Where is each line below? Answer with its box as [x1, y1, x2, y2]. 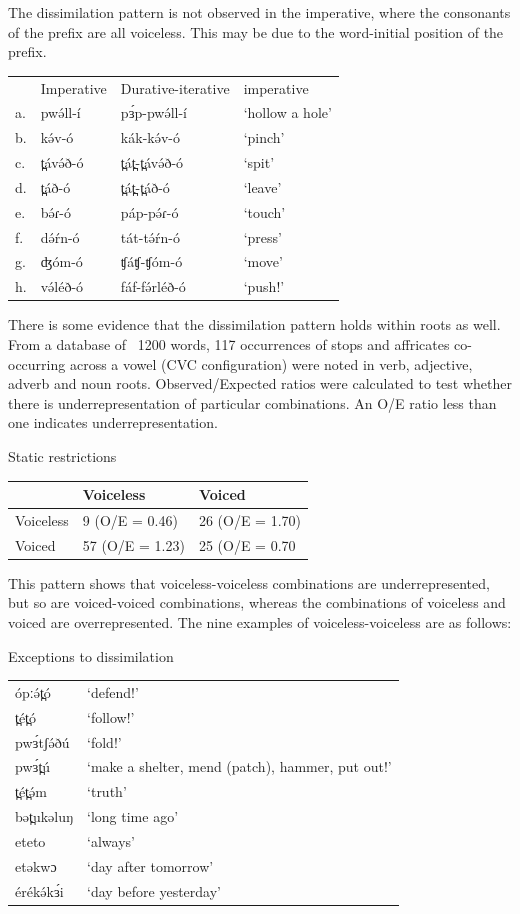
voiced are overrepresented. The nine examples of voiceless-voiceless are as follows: [8, 612, 512, 632]
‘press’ [243, 226, 282, 247]
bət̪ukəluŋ [15, 806, 74, 827]
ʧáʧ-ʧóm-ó [120, 251, 183, 272]
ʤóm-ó [40, 251, 83, 272]
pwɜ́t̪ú [15, 756, 51, 777]
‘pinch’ [243, 127, 285, 148]
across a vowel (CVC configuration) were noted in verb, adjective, [69, 353, 473, 374]
